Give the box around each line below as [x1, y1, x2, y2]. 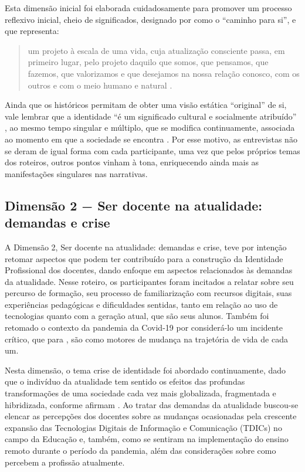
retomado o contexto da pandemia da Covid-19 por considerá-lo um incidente [5, 321, 283, 334]
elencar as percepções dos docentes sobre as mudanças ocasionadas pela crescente [5, 410, 297, 422]
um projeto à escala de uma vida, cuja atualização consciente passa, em [28, 44, 285, 56]
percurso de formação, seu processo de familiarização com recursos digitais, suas [5, 287, 292, 299]
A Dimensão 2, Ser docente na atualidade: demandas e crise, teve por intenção [5, 240, 287, 253]
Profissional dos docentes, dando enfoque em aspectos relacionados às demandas [5, 264, 293, 276]
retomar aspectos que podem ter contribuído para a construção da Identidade [5, 252, 283, 264]
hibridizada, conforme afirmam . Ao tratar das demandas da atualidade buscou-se [5, 398, 299, 410]
